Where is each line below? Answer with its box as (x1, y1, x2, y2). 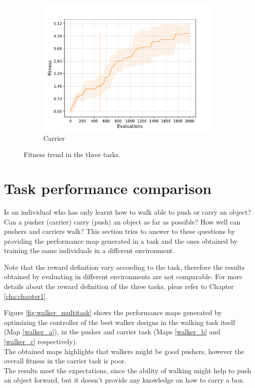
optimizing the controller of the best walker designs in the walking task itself (4, 317, 235, 327)
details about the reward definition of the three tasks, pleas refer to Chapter (4, 281, 234, 291)
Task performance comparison (4, 178, 212, 198)
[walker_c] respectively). (4, 336, 78, 347)
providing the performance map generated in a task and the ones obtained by (4, 235, 238, 246)
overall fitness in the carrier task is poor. (4, 356, 127, 366)
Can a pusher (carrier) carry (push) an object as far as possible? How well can (4, 216, 241, 226)
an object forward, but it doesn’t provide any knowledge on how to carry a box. (4, 375, 245, 385)
